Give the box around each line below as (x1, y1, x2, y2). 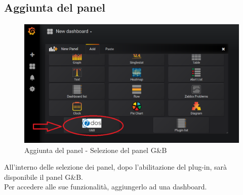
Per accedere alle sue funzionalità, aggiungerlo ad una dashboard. (4, 181, 207, 192)
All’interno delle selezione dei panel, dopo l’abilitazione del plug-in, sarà (4, 162, 227, 172)
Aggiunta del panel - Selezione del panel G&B (24, 144, 167, 155)
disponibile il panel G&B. (4, 171, 83, 182)
